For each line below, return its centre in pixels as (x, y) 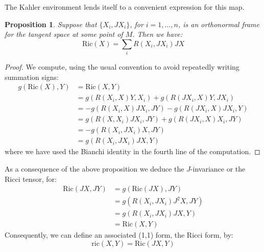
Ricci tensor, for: (31, 178)
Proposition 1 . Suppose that (51, 24)
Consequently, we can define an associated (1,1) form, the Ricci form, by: (119, 235)
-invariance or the (218, 169)
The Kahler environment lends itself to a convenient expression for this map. (125, 7)
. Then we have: (158, 34)
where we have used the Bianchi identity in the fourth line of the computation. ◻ (133, 151)
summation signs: (32, 77)
